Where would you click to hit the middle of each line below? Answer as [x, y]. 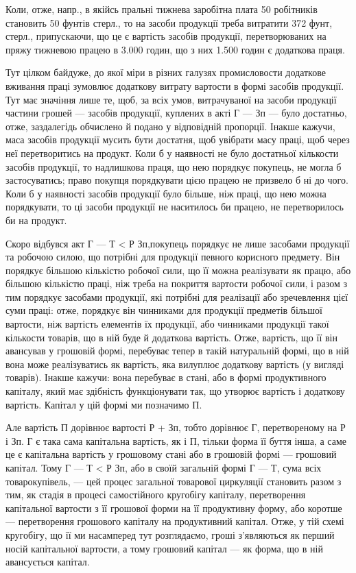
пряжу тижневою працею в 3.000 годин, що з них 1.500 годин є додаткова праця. [175, 49]
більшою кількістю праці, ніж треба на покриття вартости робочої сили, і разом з [176, 283]
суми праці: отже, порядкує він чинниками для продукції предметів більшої [164, 310]
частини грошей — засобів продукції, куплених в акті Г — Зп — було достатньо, [176, 113]
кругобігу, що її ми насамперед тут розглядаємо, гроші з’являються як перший [170, 534]
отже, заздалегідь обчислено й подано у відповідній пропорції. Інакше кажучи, [170, 126]
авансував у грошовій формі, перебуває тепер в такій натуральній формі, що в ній [177, 351]
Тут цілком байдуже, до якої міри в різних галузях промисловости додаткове [166, 72]
